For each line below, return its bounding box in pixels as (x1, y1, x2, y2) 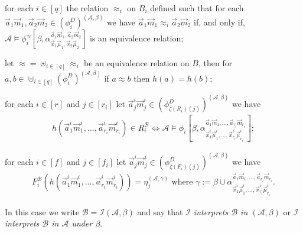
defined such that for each (150, 2, 244, 14)
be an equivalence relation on (84, 57, 190, 69)
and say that (137, 205, 183, 218)
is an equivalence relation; (90, 32, 184, 44)
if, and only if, (194, 16, 245, 28)
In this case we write (5, 205, 80, 218)
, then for (198, 57, 233, 69)
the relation (66, 2, 109, 14)
